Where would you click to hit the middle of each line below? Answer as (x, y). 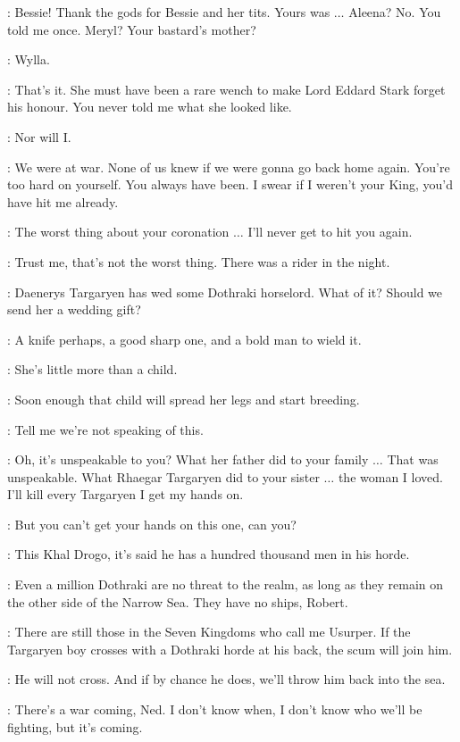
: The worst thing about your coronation (118, 232)
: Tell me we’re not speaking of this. (105, 429)
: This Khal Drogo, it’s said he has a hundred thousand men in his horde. (209, 554)
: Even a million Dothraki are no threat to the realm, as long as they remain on (226, 584)
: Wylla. (29, 59)
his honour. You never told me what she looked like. (150, 107)
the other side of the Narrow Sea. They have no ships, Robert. (178, 601)
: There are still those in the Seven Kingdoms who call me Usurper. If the (209, 632)
